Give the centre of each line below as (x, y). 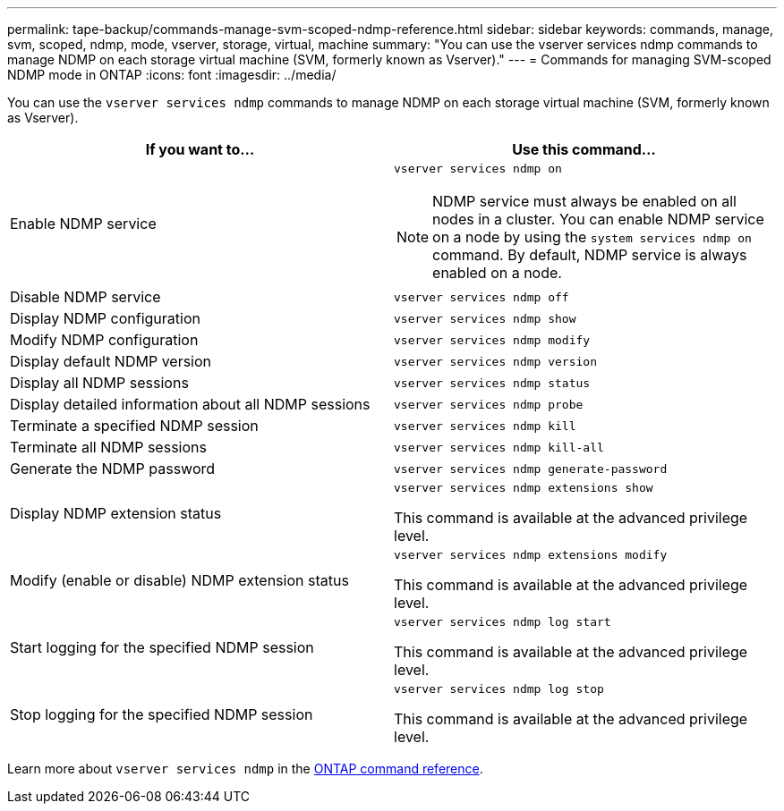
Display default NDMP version (111, 361)
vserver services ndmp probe (489, 404)
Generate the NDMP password (113, 469)
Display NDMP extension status (116, 513)
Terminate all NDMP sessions (108, 447)
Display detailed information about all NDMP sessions (190, 404)
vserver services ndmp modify (492, 340)
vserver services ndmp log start (503, 622)
